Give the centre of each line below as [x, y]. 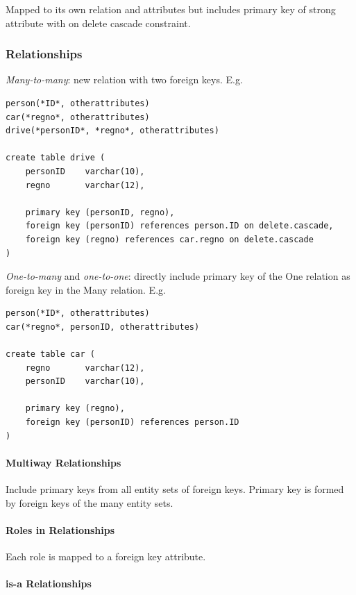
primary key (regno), [75, 409]
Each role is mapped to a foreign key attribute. [106, 556]
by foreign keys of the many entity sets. [90, 502]
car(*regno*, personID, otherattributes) [103, 327]
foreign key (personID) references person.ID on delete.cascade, [179, 226]
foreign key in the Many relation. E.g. [86, 289]
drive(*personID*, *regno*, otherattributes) [112, 131]
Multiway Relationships [63, 462]
